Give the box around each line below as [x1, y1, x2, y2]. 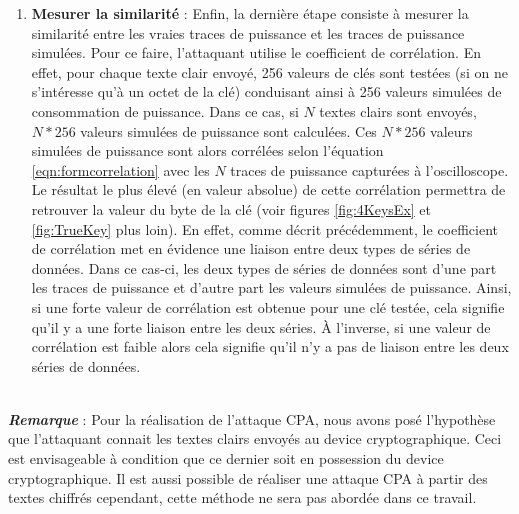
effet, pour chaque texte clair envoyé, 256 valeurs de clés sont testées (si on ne [31, 61, 508, 82]
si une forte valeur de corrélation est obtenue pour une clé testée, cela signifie [31, 296, 505, 317]
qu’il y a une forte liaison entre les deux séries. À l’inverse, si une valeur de [31, 316, 491, 337]
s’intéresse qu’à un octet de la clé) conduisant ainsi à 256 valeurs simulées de [31, 81, 502, 102]
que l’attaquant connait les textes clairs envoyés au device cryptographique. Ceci [8, 428, 502, 449]
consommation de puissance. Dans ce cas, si [31, 100, 299, 121]
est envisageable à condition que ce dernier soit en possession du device [8, 448, 444, 469]
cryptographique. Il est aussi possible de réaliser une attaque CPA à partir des [8, 467, 488, 488]
